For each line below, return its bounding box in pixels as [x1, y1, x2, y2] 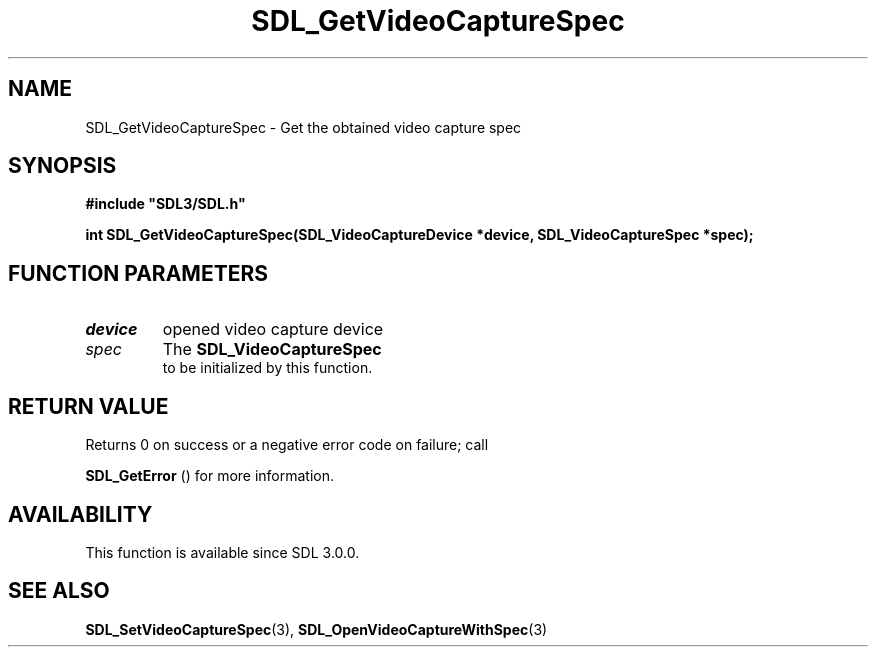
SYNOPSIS [8, 153, 117, 179]
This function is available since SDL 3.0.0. [85, 543, 360, 561]
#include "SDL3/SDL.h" [85, 195, 246, 213]
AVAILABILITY [8, 501, 153, 527]
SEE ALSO [8, 578, 110, 604]
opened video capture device [162, 319, 384, 340]
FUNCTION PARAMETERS [8, 260, 268, 286]
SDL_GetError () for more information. [85, 467, 335, 485]
